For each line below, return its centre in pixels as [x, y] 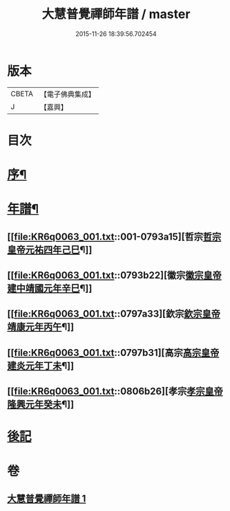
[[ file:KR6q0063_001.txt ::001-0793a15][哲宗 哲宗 [114, 236]
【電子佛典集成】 [67, 94]
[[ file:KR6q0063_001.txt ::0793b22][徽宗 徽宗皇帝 [115, 275]
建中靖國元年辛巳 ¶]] [50, 288]
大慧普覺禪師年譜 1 [47, 498]
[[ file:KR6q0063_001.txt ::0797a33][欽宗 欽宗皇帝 [114, 314]
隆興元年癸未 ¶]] [41, 405]
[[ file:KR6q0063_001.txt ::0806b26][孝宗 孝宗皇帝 [115, 392]
